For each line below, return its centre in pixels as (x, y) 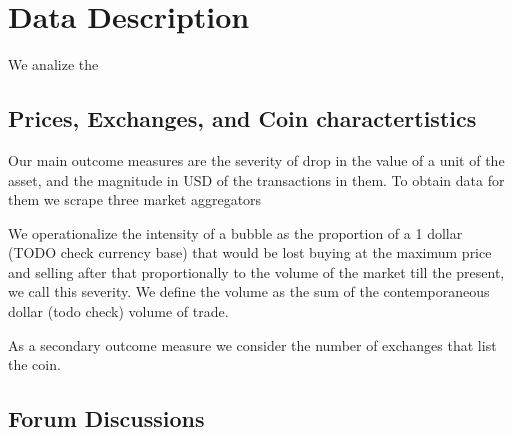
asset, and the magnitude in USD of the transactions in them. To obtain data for (256, 179)
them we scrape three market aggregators (135, 199)
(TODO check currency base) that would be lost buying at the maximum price (250, 252)
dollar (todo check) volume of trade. (118, 311)
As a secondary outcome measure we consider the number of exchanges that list (252, 344)
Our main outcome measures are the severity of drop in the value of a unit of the (256, 159)
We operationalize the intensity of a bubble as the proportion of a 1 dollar (235, 232)
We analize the (53, 64)
